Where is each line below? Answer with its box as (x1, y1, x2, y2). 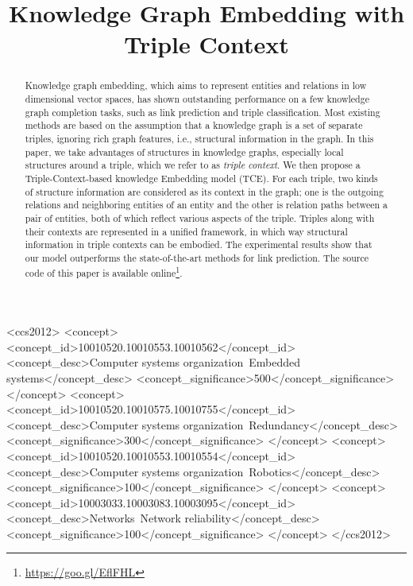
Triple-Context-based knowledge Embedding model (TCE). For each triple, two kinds (25, 171, 378, 184)
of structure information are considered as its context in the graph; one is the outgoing (25, 184, 384, 198)
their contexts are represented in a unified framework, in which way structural (25, 224, 348, 238)
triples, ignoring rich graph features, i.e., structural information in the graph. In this (25, 131, 374, 145)
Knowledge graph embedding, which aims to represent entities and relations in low (25, 79, 367, 92)
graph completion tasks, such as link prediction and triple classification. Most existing (25, 105, 380, 118)
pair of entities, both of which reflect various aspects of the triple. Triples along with (25, 211, 375, 224)
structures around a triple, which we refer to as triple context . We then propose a (25, 158, 361, 172)
